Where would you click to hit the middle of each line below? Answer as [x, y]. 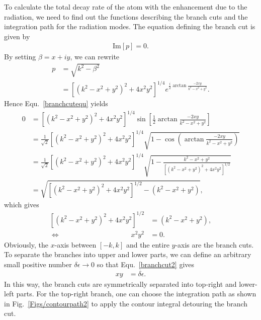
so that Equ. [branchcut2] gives [146, 264]
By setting [20, 57]
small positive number [38, 264]
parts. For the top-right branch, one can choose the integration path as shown [136, 294]
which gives [22, 204]
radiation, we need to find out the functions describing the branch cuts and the [126, 16]
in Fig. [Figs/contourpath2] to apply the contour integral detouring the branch [126, 303]
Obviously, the [26, 244]
